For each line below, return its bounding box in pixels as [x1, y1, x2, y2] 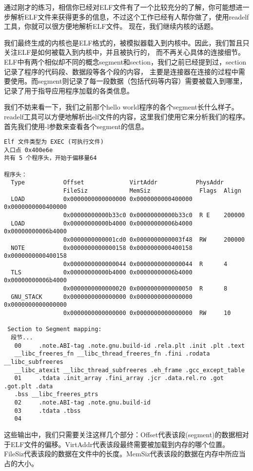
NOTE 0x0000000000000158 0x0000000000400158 [11, 244, 193, 251]
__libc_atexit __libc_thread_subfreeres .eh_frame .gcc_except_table [14, 366, 245, 374]
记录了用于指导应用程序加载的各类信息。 [4, 85, 134, 95]
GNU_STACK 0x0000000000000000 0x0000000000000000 [11, 293, 193, 300]
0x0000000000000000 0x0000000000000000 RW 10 [63, 309, 231, 316]
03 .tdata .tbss [14, 407, 81, 414]
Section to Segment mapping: [7, 326, 102, 333]
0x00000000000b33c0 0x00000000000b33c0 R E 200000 [63, 212, 245, 219]
